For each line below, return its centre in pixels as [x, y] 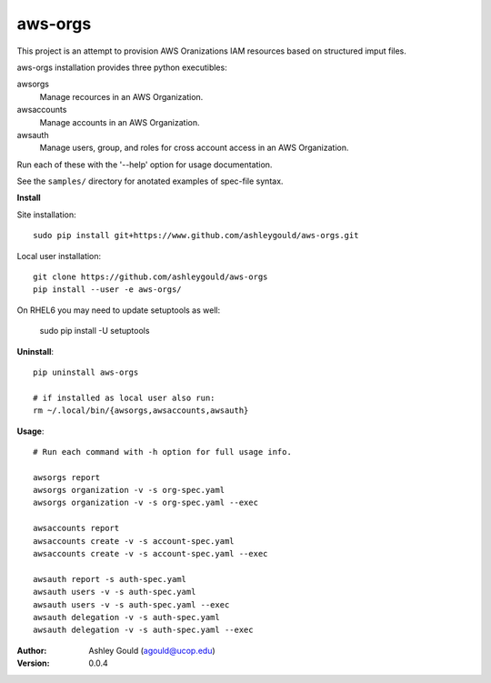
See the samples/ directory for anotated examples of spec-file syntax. [150, 181]
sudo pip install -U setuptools [95, 331]
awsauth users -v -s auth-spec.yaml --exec [131, 604]
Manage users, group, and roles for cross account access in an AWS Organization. [194, 148]
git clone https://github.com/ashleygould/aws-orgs [150, 277]
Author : [32, 650]
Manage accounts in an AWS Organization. [120, 122]
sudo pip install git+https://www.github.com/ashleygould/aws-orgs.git [196, 236]
